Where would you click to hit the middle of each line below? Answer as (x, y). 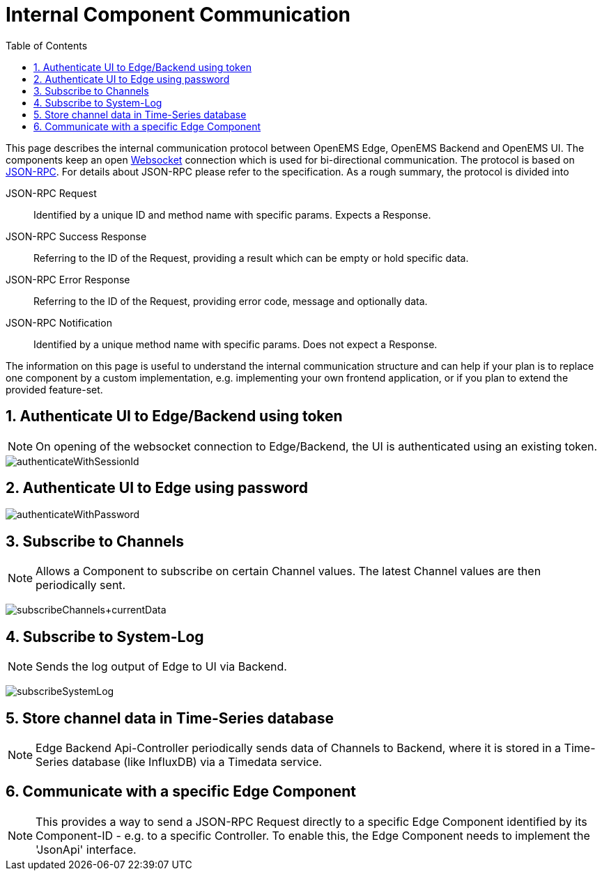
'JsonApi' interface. (86, 849)
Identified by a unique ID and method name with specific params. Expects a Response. (232, 214)
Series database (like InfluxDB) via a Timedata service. (179, 761)
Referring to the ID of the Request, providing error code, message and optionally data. (231, 301)
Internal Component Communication (178, 15)
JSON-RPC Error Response (68, 279)
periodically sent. (81, 585)
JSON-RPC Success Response (76, 236)
